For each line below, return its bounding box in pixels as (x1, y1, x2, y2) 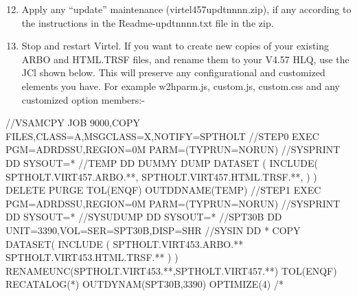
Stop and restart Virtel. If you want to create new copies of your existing (21, 38, 330, 53)
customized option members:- (21, 92, 145, 106)
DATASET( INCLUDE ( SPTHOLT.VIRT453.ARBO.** (5, 236, 244, 251)
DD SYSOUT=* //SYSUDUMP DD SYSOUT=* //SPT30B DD (5, 209, 282, 224)
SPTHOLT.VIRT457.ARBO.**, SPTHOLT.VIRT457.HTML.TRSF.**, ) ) (5, 169, 317, 183)
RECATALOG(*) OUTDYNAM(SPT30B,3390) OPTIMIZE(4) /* (5, 277, 284, 291)
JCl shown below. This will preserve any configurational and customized (21, 65, 325, 80)
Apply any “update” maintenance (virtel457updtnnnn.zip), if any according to (21, 2, 352, 16)
